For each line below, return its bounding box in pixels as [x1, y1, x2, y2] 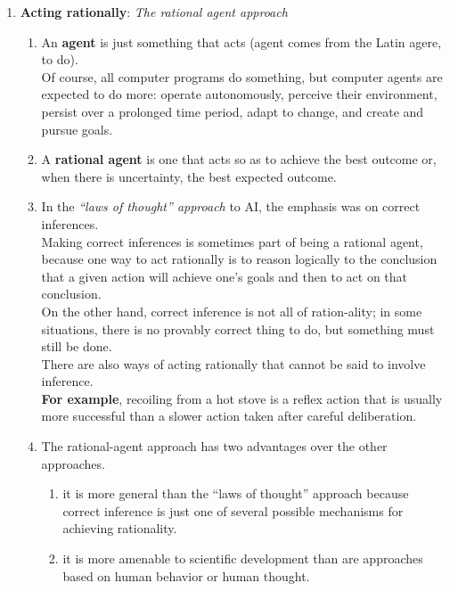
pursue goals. [41, 119, 113, 138]
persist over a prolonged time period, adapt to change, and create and [41, 102, 424, 120]
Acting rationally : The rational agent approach [20, 3, 288, 21]
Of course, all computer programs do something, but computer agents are [41, 67, 443, 86]
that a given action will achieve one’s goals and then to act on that [41, 267, 408, 285]
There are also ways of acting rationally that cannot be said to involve [41, 354, 426, 373]
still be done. [41, 337, 112, 356]
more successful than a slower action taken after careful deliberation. [41, 406, 417, 425]
